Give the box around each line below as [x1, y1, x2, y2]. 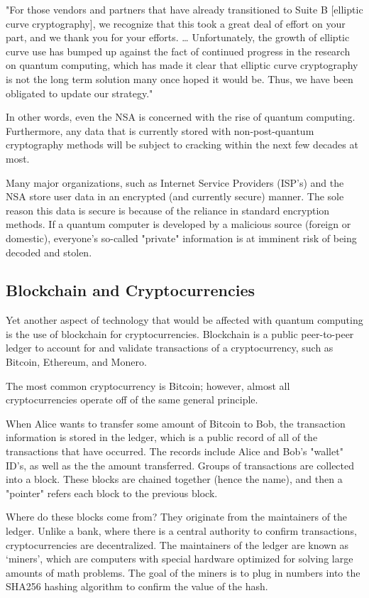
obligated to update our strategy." [6, 85, 153, 100]
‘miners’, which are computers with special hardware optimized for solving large [6, 551, 353, 566]
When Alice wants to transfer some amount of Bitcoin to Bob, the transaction [6, 415, 346, 430]
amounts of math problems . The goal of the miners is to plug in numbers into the [6, 565, 360, 580]
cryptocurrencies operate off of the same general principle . [6, 392, 258, 407]
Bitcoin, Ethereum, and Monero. [6, 354, 147, 369]
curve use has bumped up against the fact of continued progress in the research [6, 43, 351, 58]
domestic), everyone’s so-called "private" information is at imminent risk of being [6, 230, 357, 245]
